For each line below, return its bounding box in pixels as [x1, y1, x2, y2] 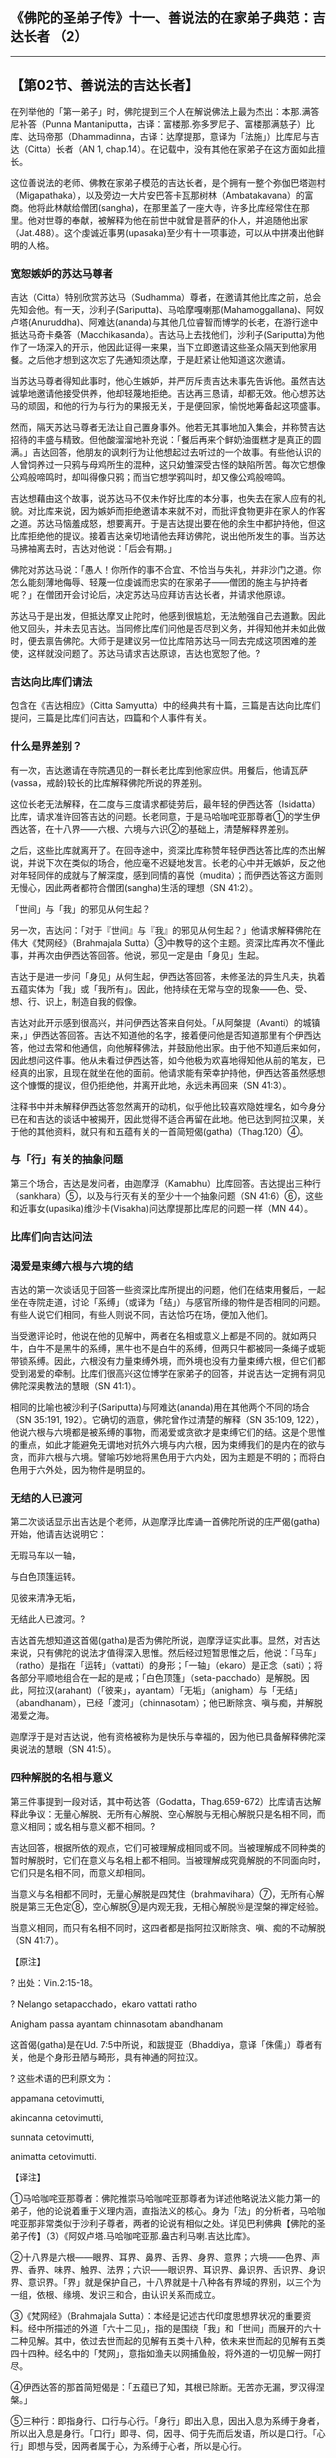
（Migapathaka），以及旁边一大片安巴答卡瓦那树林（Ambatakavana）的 [10, 189, 305, 201]
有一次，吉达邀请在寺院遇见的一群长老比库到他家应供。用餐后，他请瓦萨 [10, 764, 308, 776]
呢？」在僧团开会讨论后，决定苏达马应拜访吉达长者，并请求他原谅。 [10, 588, 291, 600]
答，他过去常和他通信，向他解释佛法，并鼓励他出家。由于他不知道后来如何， [10, 1041, 326, 1053]
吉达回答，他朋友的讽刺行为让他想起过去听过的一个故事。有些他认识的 [31, 446, 322, 458]
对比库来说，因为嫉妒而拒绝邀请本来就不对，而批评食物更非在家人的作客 [27, 504, 326, 517]
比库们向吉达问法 [10, 1229, 93, 1243]
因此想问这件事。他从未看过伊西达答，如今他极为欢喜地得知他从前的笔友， [10, 1054, 317, 1066]
